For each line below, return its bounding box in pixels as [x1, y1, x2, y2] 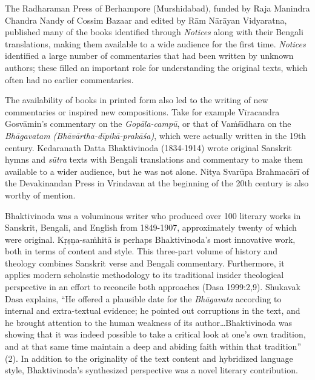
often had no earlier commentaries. [5, 73, 134, 86]
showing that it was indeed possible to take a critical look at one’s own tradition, [5, 328, 306, 341]
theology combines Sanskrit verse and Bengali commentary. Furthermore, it [5, 256, 285, 269]
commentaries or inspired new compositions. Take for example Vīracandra [5, 105, 280, 118]
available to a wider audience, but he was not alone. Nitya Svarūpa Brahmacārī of [5, 165, 310, 177]
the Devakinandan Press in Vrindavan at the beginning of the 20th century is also [5, 177, 309, 189]
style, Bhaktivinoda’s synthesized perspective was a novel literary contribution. [5, 364, 298, 376]
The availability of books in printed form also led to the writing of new [5, 93, 268, 106]
